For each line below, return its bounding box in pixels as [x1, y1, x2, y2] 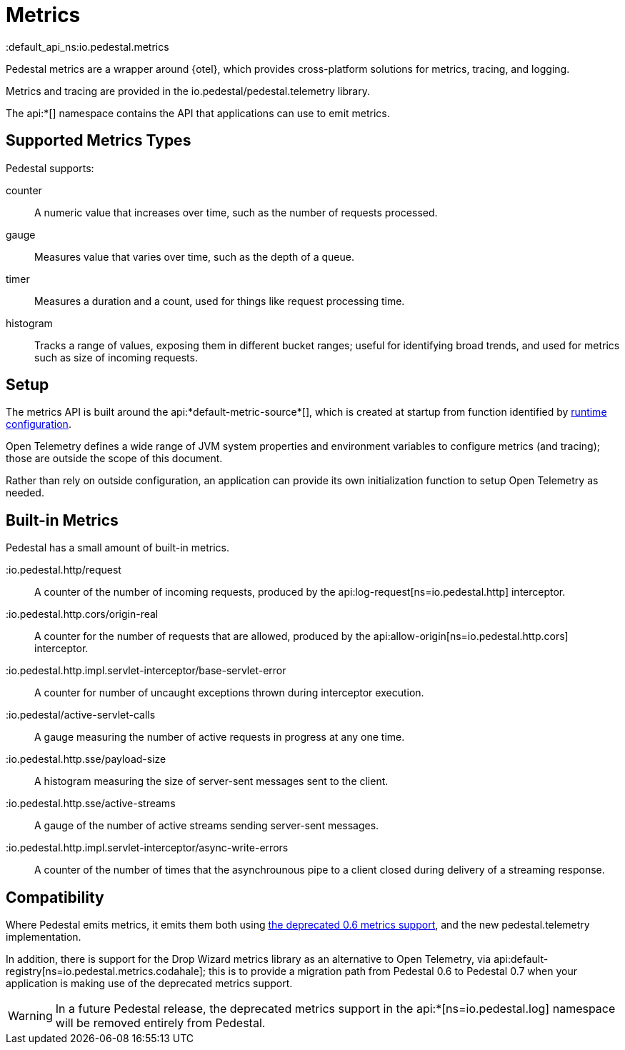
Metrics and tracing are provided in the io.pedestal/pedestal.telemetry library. [6, 84, 370, 97]
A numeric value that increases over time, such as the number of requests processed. [34, 206, 438, 219]
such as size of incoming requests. [34, 351, 198, 364]
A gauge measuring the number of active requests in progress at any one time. [34, 731, 405, 744]
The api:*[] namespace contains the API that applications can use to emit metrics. [6, 106, 390, 119]
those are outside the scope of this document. [6, 452, 223, 465]
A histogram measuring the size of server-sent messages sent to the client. [34, 775, 389, 788]
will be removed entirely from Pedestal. [55, 1016, 266, 1031]
